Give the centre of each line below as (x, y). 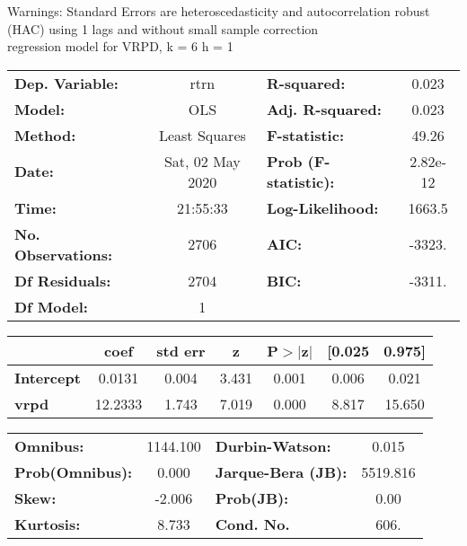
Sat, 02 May (202, 161)
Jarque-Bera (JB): (281, 471)
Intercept (48, 377)
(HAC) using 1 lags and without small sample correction (163, 28)
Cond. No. (252, 524)
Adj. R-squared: (324, 109)
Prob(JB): (252, 498)
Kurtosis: (48, 524)
